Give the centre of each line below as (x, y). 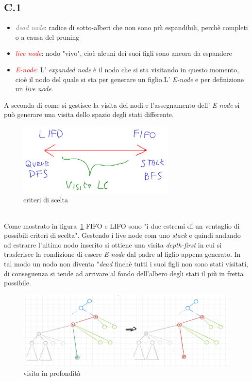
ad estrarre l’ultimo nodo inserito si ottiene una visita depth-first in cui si (113, 244)
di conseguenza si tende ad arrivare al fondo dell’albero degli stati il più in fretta (124, 273)
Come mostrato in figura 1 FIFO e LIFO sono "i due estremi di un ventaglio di (122, 225)
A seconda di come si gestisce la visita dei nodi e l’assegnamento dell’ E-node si (122, 105)
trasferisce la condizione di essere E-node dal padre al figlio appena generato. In (122, 254)
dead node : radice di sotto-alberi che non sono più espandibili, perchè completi (132, 27)
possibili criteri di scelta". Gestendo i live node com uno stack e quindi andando (122, 235)
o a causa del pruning (47, 37)
